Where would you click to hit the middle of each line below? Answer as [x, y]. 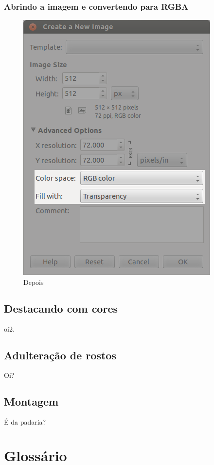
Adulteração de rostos [60, 355]
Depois [34, 282]
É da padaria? [25, 422]
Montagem [31, 401]
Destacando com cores [61, 308]
